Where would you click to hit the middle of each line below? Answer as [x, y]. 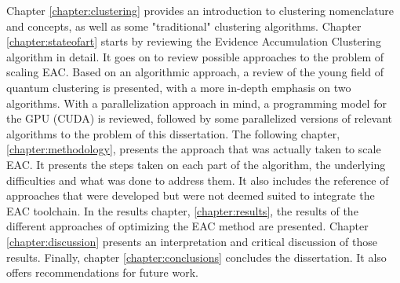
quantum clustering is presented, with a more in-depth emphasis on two [179, 87]
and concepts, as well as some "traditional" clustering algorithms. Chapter [184, 26]
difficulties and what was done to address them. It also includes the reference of [198, 180]
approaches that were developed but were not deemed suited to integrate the [191, 195]
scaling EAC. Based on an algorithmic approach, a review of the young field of [195, 72]
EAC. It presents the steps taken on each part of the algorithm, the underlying [196, 164]
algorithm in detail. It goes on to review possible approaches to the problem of [195, 56]
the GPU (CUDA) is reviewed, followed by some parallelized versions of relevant [200, 118]
